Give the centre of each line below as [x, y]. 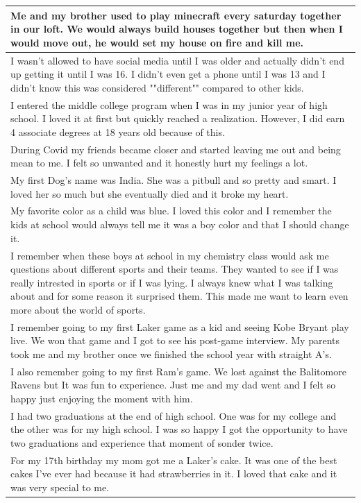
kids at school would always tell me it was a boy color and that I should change [180, 224]
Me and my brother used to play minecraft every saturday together [176, 15]
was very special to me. [60, 487]
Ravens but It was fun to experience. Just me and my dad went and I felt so [173, 385]
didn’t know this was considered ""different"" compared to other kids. [157, 87]
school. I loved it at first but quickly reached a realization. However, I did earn [178, 118]
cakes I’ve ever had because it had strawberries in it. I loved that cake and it [174, 474]
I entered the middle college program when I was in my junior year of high [169, 104]
